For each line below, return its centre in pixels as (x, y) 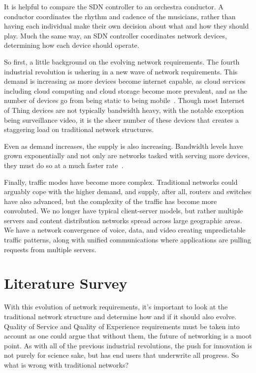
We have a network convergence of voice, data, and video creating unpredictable (125, 230)
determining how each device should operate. (72, 45)
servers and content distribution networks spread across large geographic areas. (123, 220)
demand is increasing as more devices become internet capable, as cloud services (125, 81)
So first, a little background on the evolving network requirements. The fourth (122, 61)
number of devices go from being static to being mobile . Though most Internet (124, 100)
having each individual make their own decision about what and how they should (127, 26)
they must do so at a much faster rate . (64, 165)
